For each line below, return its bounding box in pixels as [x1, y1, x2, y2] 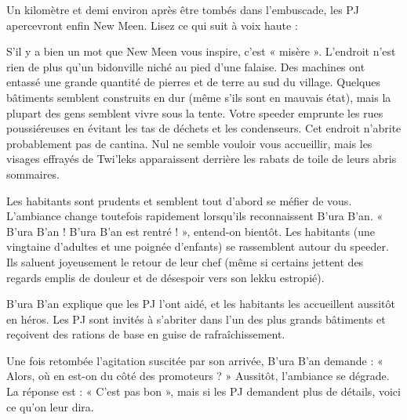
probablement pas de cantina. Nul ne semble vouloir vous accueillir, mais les [6, 135, 372, 151]
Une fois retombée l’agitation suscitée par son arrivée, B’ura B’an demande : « [6, 352, 383, 368]
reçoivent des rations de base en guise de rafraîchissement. [6, 326, 285, 342]
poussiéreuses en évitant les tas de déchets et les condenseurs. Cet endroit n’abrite [6, 120, 402, 136]
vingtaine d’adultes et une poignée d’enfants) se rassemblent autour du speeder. [6, 238, 389, 255]
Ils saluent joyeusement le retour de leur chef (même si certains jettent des [6, 253, 364, 270]
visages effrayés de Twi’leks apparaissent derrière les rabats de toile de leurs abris [6, 150, 397, 167]
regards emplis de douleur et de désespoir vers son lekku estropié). [6, 269, 325, 285]
